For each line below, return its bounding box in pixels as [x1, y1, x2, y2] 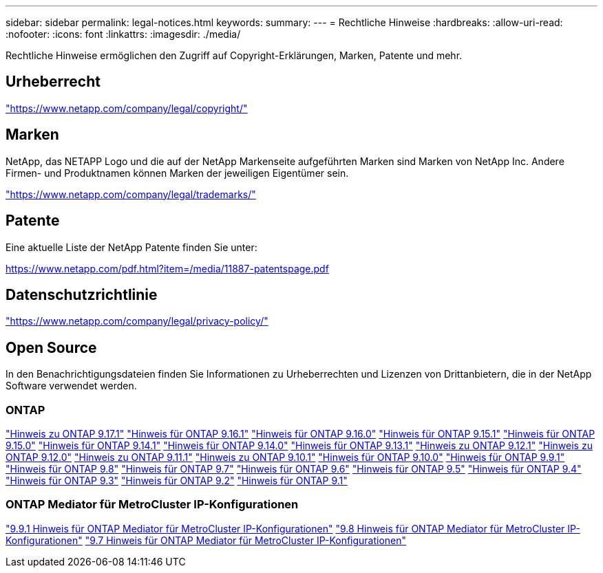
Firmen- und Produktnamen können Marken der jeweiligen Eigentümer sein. [6, 166, 349, 179]
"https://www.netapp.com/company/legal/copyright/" [6, 102, 248, 114]
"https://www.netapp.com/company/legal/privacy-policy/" [6, 315, 268, 327]
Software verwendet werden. [6, 380, 137, 392]
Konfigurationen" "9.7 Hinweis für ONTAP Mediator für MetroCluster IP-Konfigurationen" [6, 534, 407, 546]
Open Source [6, 338, 97, 356]
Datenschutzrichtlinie [6, 285, 158, 303]
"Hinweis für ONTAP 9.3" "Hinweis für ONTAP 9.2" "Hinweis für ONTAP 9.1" [6, 474, 348, 486]
